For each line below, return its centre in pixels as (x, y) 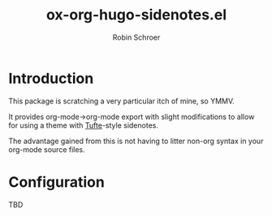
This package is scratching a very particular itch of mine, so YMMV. (122, 101)
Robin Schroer (136, 37)
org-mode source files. (47, 149)
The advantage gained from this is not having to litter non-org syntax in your (136, 141)
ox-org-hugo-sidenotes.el (136, 15)
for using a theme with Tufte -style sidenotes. (83, 125)
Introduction (51, 78)
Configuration (57, 182)
